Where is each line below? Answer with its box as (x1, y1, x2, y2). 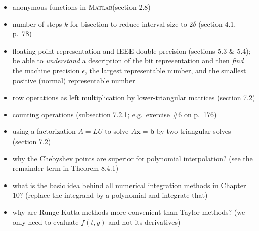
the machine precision (12, 65, 80, 75)
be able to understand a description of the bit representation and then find (12, 55, 244, 66)
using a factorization (12, 126, 76, 136)
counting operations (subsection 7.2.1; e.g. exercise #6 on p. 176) (12, 109, 217, 119)
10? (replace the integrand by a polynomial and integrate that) (12, 190, 208, 200)
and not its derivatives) (108, 216, 181, 227)
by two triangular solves (157, 126, 231, 136)
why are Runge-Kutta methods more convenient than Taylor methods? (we (12, 206, 245, 217)
